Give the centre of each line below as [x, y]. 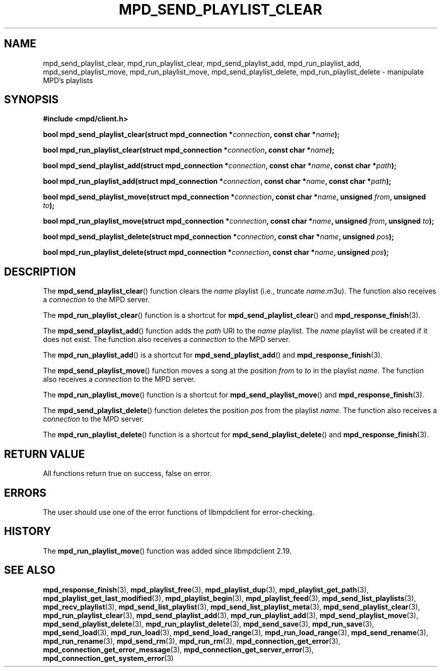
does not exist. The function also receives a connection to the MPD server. [167, 340]
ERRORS [25, 493]
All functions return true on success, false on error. [127, 474]
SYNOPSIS [31, 100]
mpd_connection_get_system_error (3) [108, 658]
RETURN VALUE [45, 454]
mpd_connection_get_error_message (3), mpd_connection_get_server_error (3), [178, 649]
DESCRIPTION [40, 272]
